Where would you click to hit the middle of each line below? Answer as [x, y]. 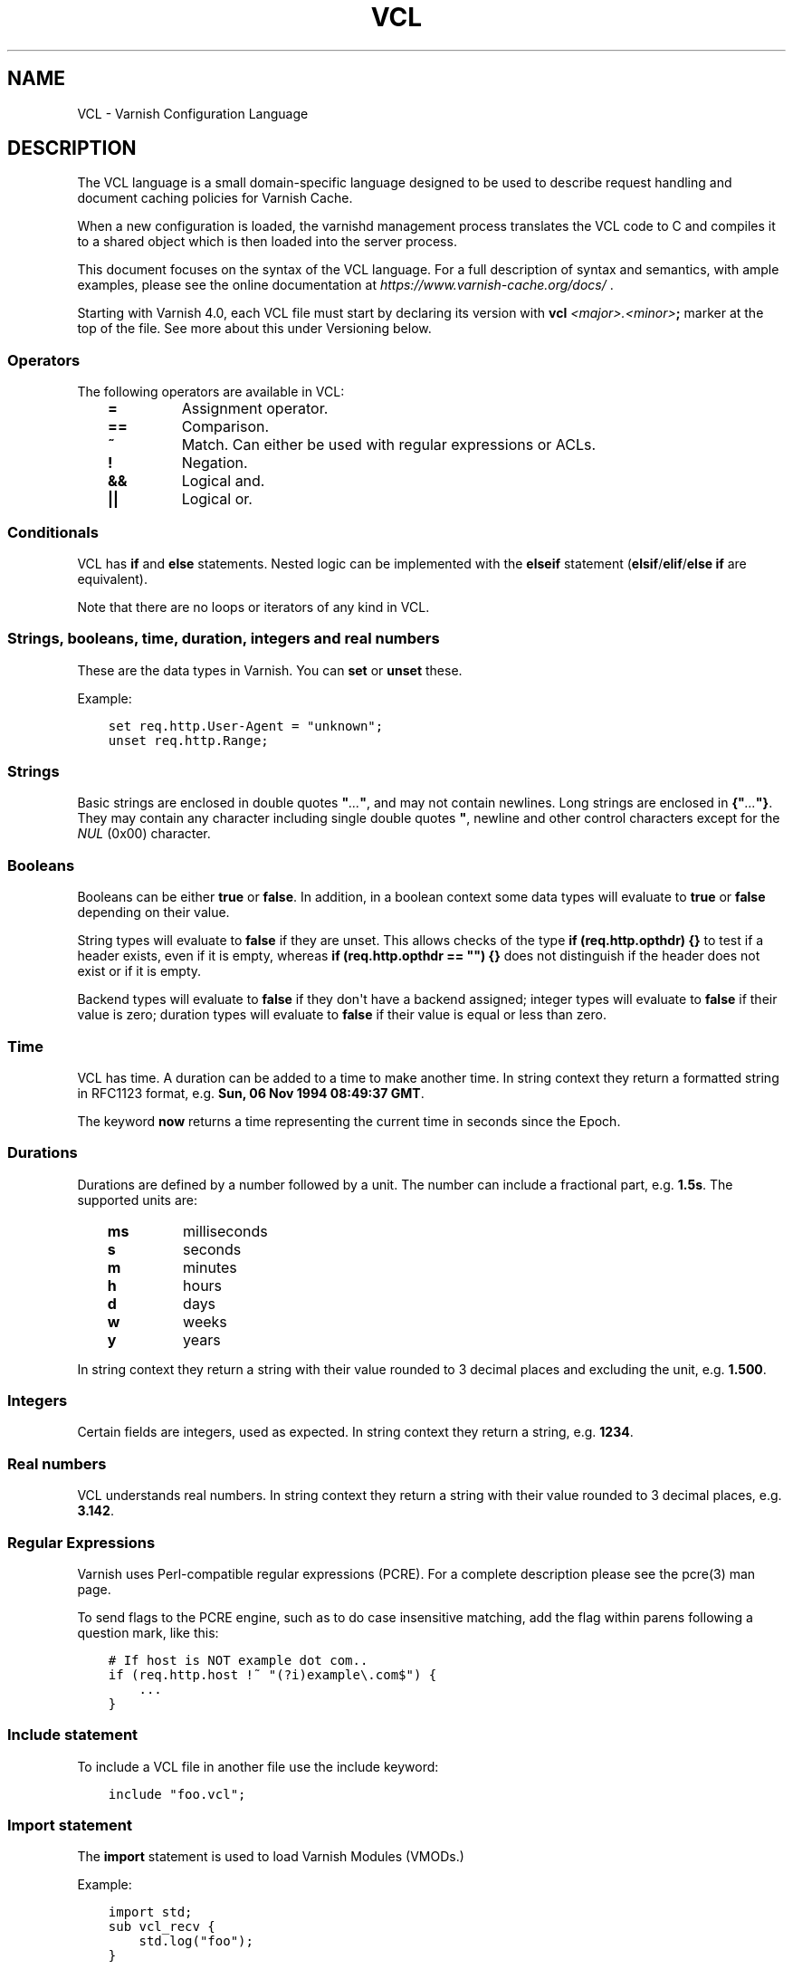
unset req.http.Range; [188, 740]
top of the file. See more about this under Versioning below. [254, 329]
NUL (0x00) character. [144, 834]
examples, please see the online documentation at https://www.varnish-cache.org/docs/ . [345, 285]
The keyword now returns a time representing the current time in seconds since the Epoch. [349, 1121]
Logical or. [217, 499]
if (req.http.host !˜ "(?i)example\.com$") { [272, 1674]
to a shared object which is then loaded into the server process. [267, 242]
